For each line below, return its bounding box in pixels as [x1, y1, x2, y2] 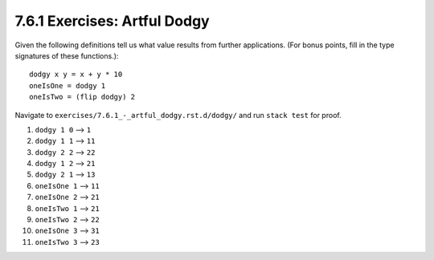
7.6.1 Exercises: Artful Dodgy [14, 12, 210, 30]
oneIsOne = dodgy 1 [29, 81, 106, 90]
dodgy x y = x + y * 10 [29, 70, 123, 79]
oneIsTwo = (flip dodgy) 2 [29, 92, 136, 102]
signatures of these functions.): [14, 51, 119, 60]
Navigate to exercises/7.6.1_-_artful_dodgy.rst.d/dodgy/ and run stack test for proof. [14, 110, 342, 120]
